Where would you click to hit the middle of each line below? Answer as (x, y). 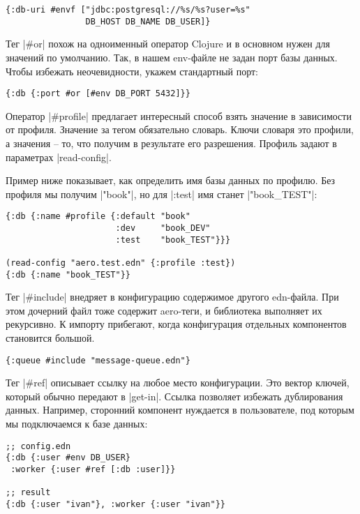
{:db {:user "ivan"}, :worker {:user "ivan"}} (115, 504)
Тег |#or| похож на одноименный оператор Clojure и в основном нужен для (168, 44)
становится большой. (50, 338)
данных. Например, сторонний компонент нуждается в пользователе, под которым (180, 410)
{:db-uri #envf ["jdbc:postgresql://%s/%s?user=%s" (128, 10)
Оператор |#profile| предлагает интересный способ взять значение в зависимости (179, 115)
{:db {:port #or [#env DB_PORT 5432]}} (98, 94)
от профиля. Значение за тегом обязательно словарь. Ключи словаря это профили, (180, 129)
